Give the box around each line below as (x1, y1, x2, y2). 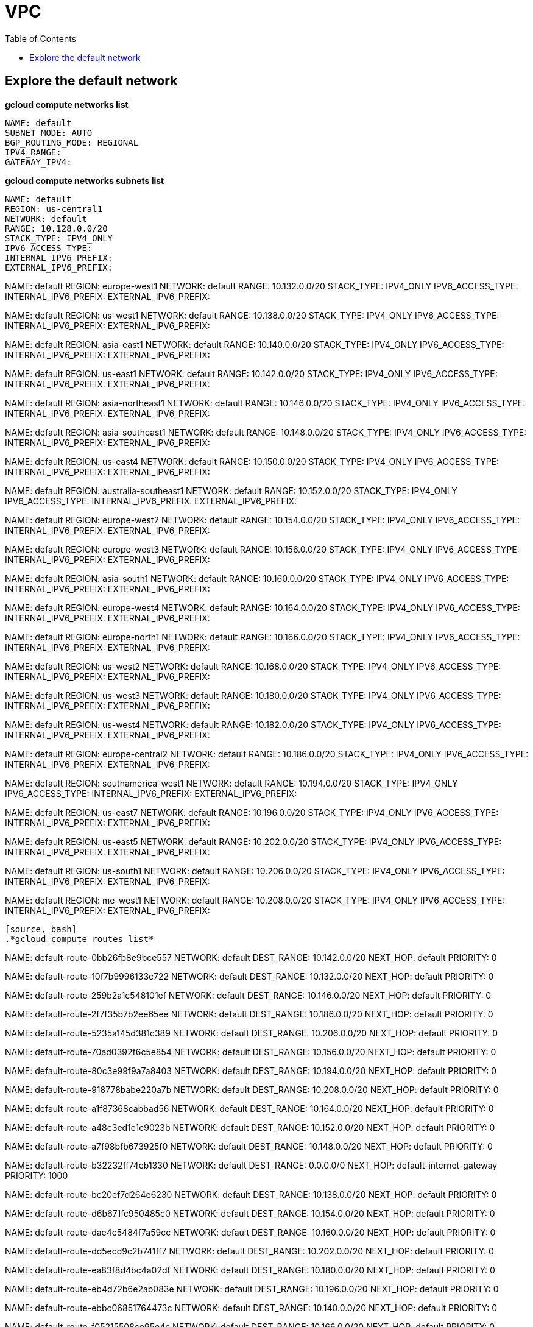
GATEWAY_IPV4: (5, 157, 72, 167)
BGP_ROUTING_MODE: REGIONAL (5, 137, 139, 147)
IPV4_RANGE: (5, 147, 62, 157)
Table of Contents (5, 33, 77, 44)
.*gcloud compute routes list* (5, 933, 154, 944)
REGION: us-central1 (5, 203, 103, 214)
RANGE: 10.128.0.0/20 (5, 223, 108, 233)
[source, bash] (5, 924, 77, 934)
